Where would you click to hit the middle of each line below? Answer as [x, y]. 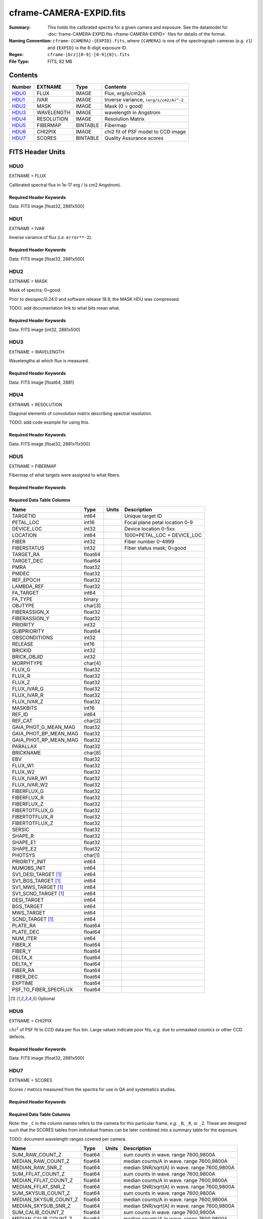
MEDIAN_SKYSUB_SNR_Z [41, 1206]
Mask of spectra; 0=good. [35, 290]
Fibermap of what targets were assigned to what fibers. [65, 475]
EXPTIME [23, 983]
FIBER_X [22, 944]
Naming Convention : [30, 41]
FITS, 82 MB [60, 61]
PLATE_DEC [26, 932]
